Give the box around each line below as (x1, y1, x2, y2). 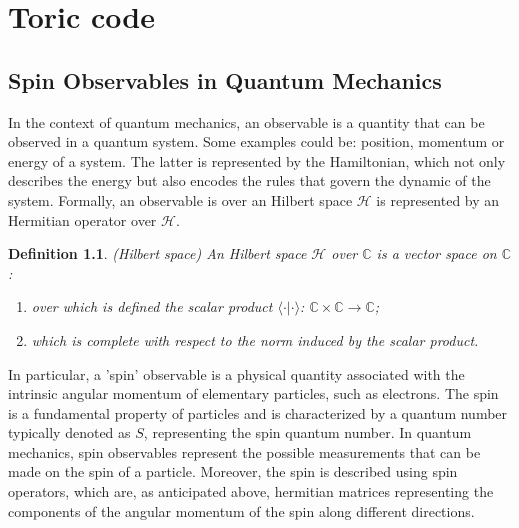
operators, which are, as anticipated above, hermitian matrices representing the (8, 481, 494, 502)
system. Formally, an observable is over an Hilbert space (8, 189, 353, 210)
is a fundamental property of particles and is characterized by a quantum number (8, 402, 508, 423)
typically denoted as (8, 422, 131, 443)
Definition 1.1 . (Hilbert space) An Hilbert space (8, 243, 307, 264)
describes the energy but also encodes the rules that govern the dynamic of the (8, 170, 491, 191)
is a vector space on (376, 243, 497, 264)
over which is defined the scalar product (31, 296, 273, 317)
